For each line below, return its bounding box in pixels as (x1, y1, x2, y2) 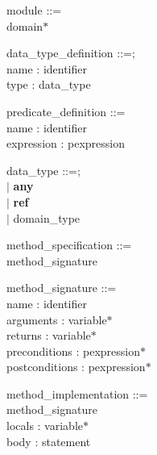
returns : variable (6, 327, 91, 344)
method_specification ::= (6, 236, 132, 253)
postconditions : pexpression (6, 358, 146, 375)
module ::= (6, 2, 62, 18)
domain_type (13, 209, 81, 226)
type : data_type (6, 76, 91, 93)
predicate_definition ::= (6, 102, 126, 119)
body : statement (6, 432, 91, 449)
